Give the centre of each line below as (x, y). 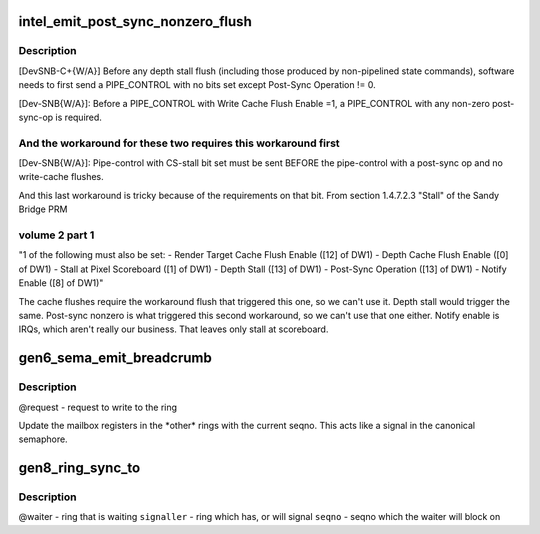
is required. (78, 117)
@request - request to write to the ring (98, 407)
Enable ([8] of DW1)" (61, 283)
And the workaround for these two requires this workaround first (179, 143)
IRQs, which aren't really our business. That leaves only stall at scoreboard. (173, 329)
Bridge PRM (43, 209)
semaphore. (43, 439)
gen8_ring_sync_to (79, 468)
